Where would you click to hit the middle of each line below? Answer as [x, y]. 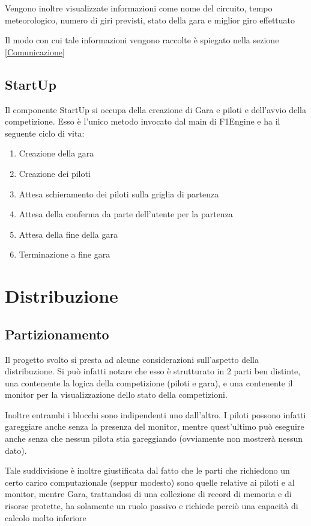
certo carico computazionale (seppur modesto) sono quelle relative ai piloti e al [150, 482]
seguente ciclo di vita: [45, 133]
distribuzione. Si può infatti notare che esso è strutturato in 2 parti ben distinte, [153, 371]
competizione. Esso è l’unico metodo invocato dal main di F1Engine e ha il [143, 121]
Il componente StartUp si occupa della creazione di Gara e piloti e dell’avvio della [155, 109]
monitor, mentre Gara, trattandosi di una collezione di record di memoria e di [148, 494]
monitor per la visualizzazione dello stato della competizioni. [116, 394]
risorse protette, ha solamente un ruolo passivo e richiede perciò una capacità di [152, 506]
